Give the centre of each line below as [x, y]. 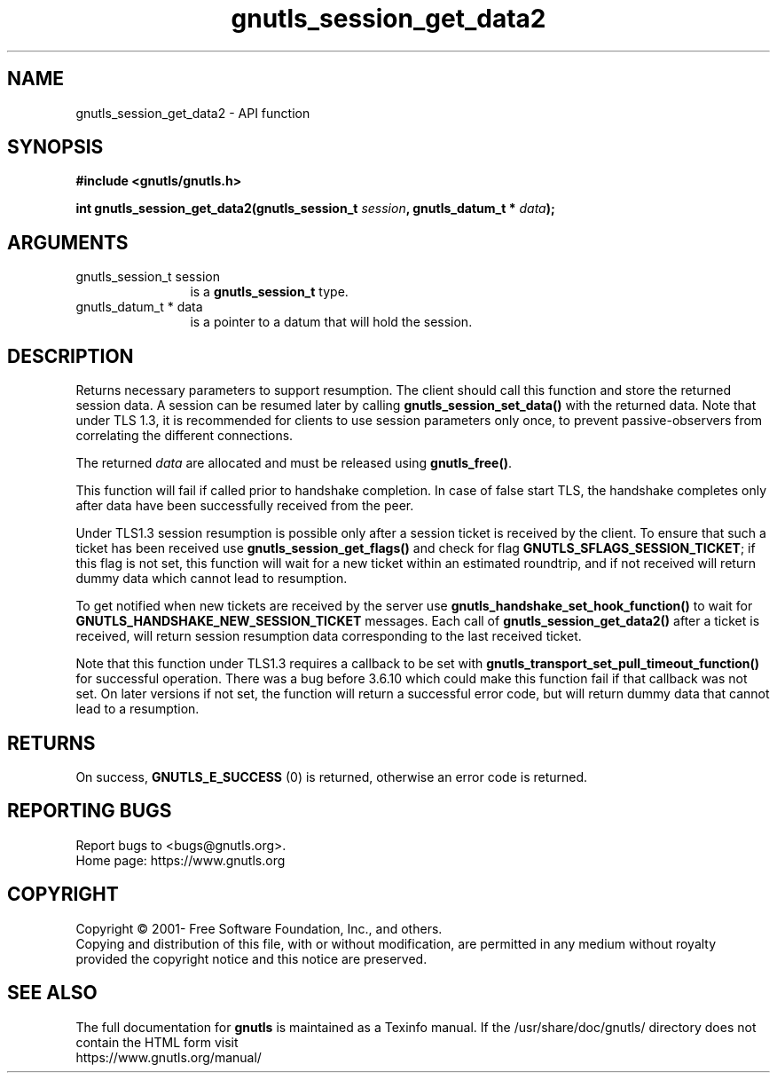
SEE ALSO [52, 993]
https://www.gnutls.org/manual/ [169, 1057]
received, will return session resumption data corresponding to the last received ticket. [329, 636]
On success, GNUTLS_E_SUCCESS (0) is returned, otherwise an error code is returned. [332, 776]
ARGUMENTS [68, 242]
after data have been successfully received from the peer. [245, 506]
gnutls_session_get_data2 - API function [193, 113]
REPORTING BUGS [90, 811]
